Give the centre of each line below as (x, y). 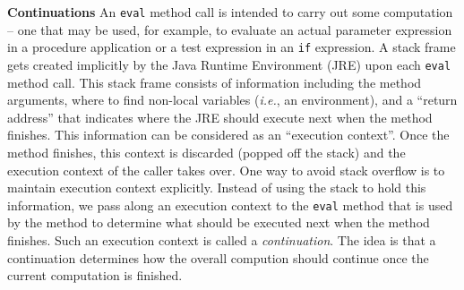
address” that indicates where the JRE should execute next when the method (220, 117)
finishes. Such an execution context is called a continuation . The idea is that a (222, 239)
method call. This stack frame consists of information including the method (215, 82)
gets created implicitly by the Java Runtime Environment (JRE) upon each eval (229, 64)
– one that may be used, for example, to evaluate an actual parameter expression (230, 29)
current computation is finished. (95, 275)
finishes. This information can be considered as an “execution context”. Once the (228, 135)
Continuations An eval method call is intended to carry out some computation (230, 12)
